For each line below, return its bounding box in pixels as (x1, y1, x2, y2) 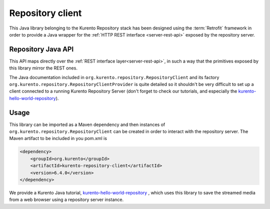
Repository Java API (9, 45, 74, 53)
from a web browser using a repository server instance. (9, 196, 124, 202)
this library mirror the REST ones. (9, 65, 77, 71)
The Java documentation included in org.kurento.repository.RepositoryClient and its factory (9, 74, 219, 80)
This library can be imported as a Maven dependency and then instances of (9, 121, 165, 127)
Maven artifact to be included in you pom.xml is (9, 135, 107, 141)
